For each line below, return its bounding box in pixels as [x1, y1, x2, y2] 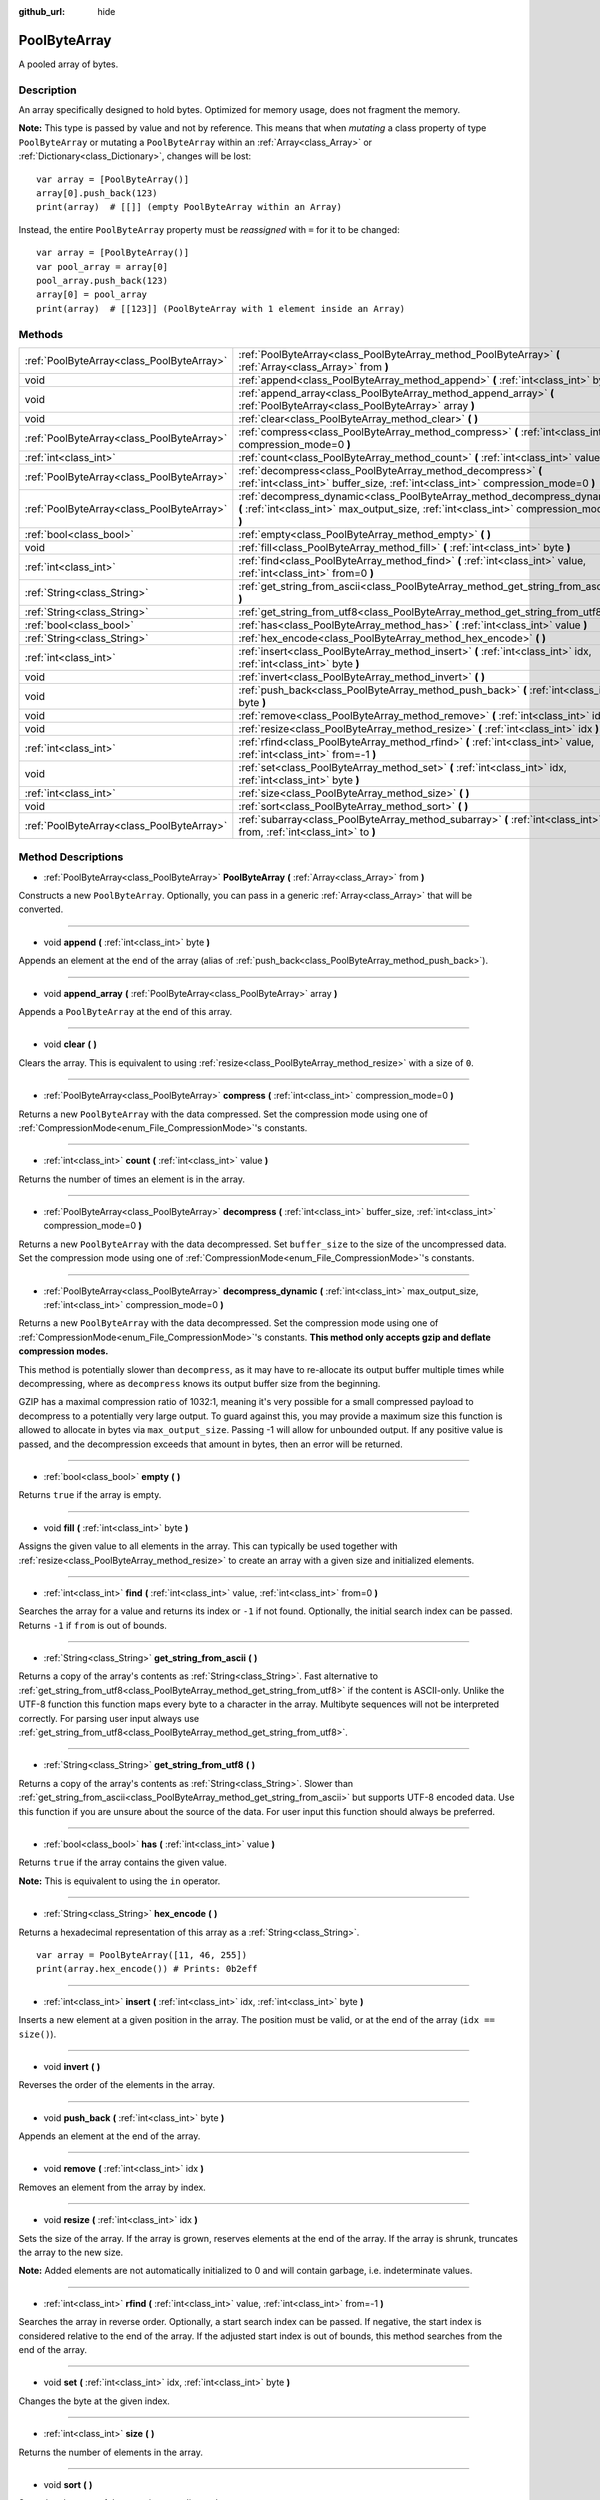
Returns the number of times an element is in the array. [18, 1173, 245, 1185]
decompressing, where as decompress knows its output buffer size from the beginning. [18, 1378, 381, 1389]
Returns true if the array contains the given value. [18, 1856, 227, 1869]
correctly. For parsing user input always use [18, 1712, 200, 1724]
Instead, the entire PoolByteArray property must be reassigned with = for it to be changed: [18, 223, 400, 235]
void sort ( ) [43, 2478, 93, 2490]
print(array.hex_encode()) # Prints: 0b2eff [36, 1963, 259, 1975]
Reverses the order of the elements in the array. [18, 2079, 215, 2091]
